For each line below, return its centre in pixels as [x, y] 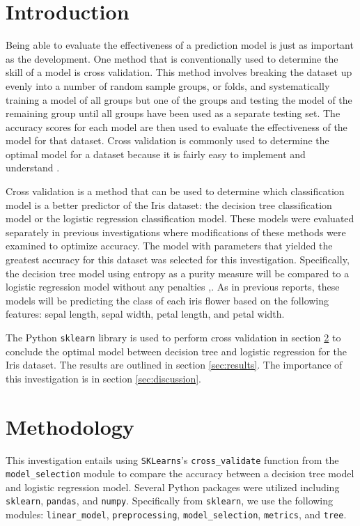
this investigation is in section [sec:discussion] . [104, 378]
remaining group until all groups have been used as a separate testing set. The [173, 113]
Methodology [70, 426]
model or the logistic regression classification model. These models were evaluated [180, 218]
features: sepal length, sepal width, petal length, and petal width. [145, 314]
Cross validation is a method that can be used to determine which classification [175, 191]
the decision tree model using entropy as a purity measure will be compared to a [178, 273]
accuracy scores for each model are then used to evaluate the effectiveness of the [177, 126]
